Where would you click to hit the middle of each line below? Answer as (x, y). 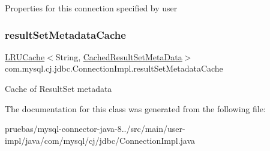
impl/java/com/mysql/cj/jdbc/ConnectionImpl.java (100, 140)
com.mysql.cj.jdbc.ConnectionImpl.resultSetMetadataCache (114, 68)
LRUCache (25, 56)
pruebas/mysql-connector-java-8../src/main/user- (95, 129)
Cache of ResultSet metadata (58, 88)
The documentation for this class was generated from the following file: (135, 108)
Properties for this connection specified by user (91, 8)
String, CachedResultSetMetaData (119, 56)
